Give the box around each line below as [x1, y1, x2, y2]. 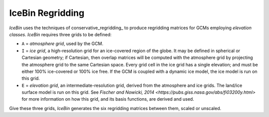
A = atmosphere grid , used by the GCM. [21, 41, 104, 47]
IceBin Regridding [9, 7, 85, 18]
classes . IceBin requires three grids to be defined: [9, 31, 112, 37]
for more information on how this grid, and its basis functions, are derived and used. [21, 96, 194, 102]
